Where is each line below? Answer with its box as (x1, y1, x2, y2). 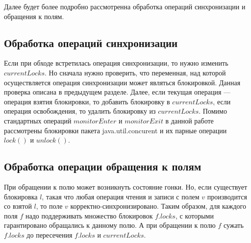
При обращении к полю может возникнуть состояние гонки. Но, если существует (4, 181, 248, 192)
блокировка (4, 191, 38, 201)
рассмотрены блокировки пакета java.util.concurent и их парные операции (4, 125, 227, 135)
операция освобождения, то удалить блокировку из (4, 106, 156, 116)
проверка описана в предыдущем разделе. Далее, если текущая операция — (4, 87, 231, 97)
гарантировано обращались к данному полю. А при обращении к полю (4, 220, 216, 230)
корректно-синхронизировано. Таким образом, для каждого (70, 201, 246, 211)
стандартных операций (4, 115, 72, 125)
